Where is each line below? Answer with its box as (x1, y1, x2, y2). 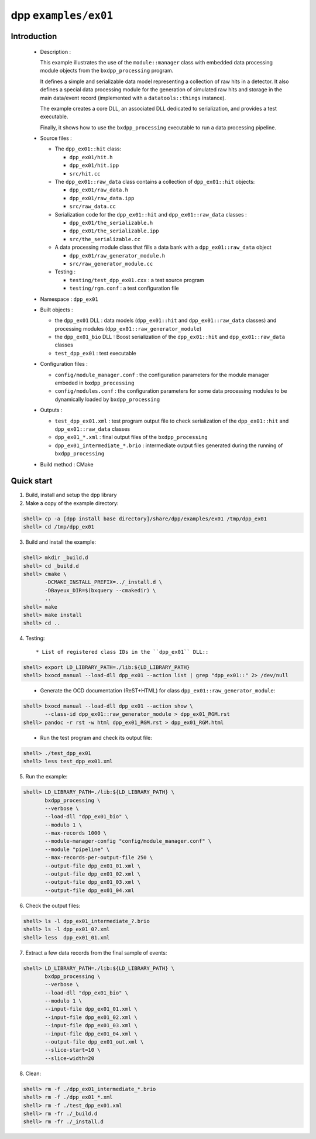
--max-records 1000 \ (44, 830, 107, 836)
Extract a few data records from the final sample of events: (25, 949, 167, 956)
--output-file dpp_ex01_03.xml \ (44, 879, 140, 886)
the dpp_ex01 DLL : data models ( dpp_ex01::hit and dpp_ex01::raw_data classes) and (54, 317, 277, 324)
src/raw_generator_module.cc (69, 260, 153, 267)
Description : (40, 48, 71, 55)
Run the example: (25, 773, 68, 780)
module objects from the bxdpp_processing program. (40, 67, 174, 74)
